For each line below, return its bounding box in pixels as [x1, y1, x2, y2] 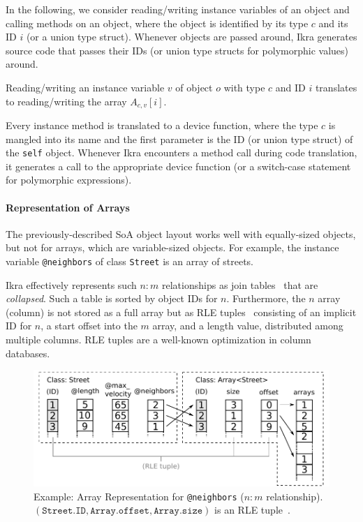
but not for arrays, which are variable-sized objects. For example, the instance [6, 240, 339, 255]
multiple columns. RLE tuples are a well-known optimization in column [6, 332, 311, 347]
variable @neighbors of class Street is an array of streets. [6, 254, 254, 269]
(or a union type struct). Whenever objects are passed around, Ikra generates [26, 29, 357, 44]
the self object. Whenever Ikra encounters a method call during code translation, [6, 145, 357, 160]
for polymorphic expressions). [6, 172, 132, 187]
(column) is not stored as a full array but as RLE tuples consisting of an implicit [6, 304, 357, 319]
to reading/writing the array [6, 94, 127, 108]
